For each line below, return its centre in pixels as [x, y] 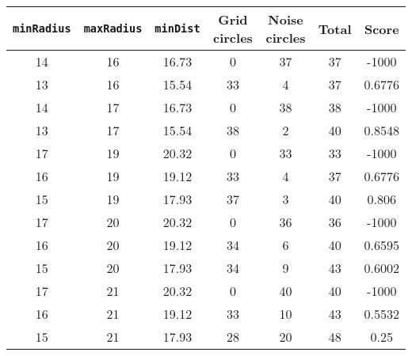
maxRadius [113, 28]
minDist [177, 28]
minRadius [42, 28]
